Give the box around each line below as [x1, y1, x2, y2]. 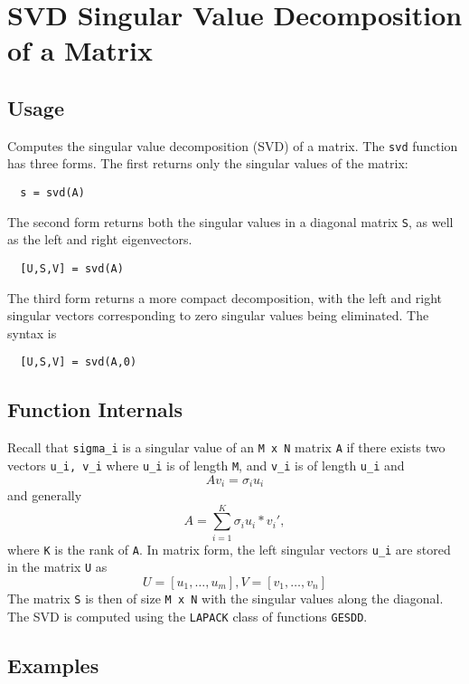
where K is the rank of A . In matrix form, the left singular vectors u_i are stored [7, 539, 451, 558]
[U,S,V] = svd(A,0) [20, 356, 137, 369]
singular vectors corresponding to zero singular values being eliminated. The [7, 306, 429, 325]
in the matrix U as [7, 557, 108, 576]
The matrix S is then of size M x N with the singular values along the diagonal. [7, 589, 444, 608]
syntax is [7, 323, 57, 342]
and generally [7, 485, 82, 504]
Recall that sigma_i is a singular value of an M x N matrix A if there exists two [7, 438, 446, 457]
